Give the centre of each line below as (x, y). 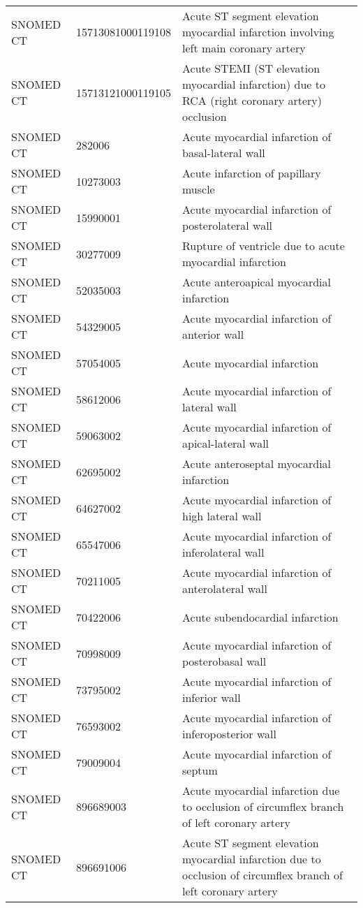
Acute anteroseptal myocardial (257, 463)
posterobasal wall (224, 661)
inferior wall (211, 697)
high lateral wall (222, 516)
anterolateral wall (224, 588)
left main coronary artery (244, 48)
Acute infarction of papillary (251, 173)
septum (200, 770)
